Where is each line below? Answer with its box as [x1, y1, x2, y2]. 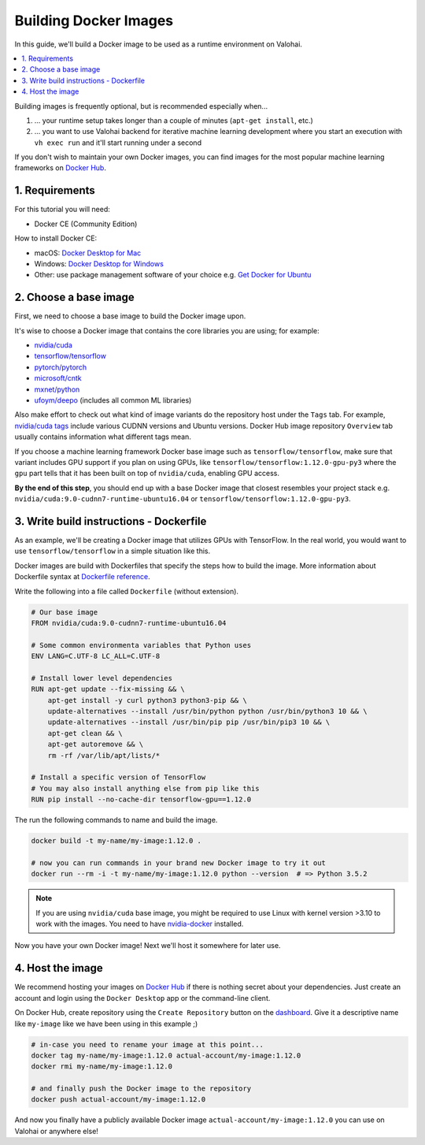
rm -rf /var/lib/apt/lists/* [47, 751, 161, 760]
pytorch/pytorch [34, 362, 87, 372]
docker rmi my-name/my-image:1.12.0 [31, 1062, 173, 1071]
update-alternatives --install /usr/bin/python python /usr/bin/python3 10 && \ [47, 707, 368, 716]
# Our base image [31, 608, 98, 616]
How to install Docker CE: [14, 233, 98, 243]
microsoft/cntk [34, 374, 82, 383]
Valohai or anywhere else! [14, 1126, 98, 1136]
